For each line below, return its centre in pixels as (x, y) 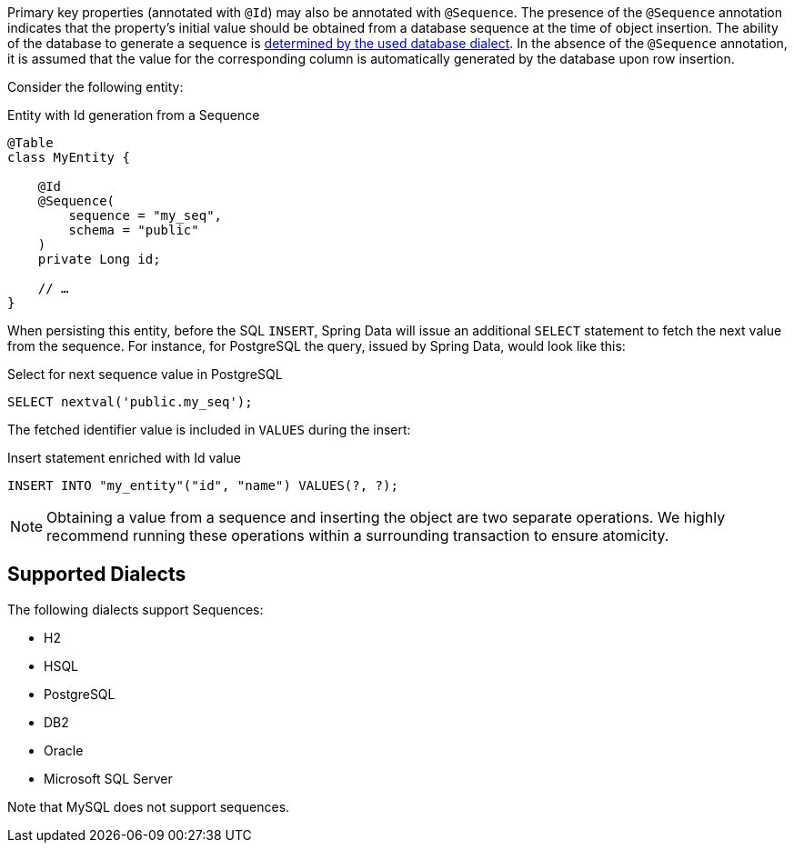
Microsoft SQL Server (108, 778)
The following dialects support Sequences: (136, 609)
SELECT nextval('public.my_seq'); (130, 402)
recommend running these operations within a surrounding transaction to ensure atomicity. (358, 535)
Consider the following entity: (95, 87)
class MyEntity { (69, 157)
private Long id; (99, 259)
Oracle (64, 750)
